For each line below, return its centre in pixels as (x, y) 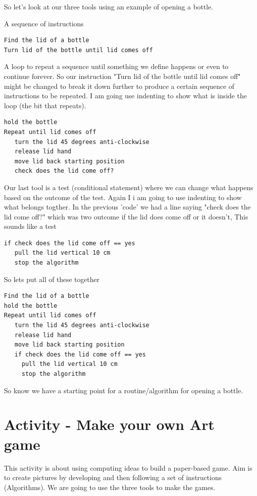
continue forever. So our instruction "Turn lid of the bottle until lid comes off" (122, 76)
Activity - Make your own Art (109, 424)
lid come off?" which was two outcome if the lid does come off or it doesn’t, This (126, 216)
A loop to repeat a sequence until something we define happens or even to (116, 66)
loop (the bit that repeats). (45, 105)
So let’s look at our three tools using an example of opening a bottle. (109, 6)
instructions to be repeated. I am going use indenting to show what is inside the (126, 96)
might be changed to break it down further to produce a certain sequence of (119, 86)
